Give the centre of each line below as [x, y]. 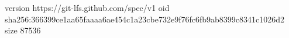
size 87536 [23, 30]
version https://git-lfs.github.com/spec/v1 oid [87, 7]
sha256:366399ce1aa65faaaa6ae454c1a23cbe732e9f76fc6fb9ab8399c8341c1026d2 [145, 19]
